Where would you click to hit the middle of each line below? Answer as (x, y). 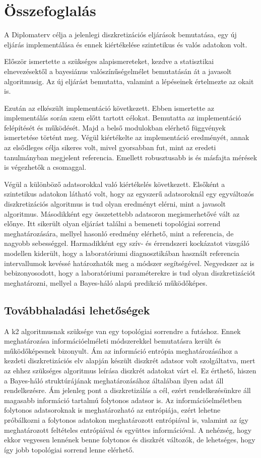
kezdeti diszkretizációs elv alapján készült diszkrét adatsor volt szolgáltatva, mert (130, 361)
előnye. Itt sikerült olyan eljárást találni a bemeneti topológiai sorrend (112, 223)
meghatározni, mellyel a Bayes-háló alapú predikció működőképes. (106, 282)
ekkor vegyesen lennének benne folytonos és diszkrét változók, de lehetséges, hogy (130, 440)
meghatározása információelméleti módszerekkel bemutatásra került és (113, 341)
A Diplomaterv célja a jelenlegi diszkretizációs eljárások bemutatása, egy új (120, 35)
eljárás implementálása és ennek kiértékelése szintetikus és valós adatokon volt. (126, 44)
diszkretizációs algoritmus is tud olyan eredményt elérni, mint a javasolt (115, 204)
